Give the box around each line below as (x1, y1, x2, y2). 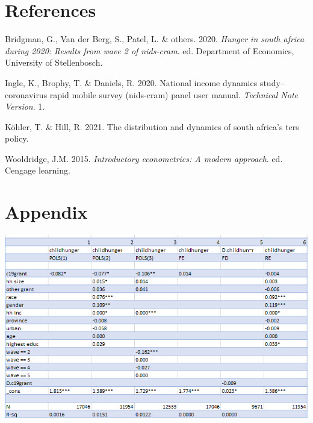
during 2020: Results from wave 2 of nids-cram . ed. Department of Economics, (5, 44, 294, 57)
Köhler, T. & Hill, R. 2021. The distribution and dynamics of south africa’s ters (5, 120, 299, 133)
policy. (5, 132, 29, 145)
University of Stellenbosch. (5, 56, 103, 69)
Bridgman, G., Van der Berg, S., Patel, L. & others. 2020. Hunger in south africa (5, 33, 305, 45)
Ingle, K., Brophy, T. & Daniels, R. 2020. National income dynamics (5, 76, 258, 89)
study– (259, 76, 285, 89)
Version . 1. (5, 100, 45, 113)
